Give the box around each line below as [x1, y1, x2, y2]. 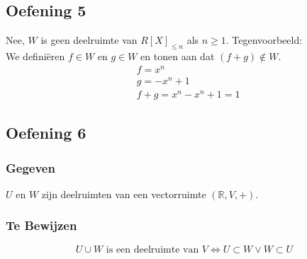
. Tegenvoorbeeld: [225, 33, 303, 47]
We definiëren [6, 49, 65, 63]
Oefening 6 [6, 122, 86, 144]
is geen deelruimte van [40, 33, 138, 47]
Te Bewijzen [6, 217, 77, 234]
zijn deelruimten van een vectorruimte [41, 186, 206, 201]
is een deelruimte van [106, 244, 199, 255]
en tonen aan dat [140, 49, 215, 63]
